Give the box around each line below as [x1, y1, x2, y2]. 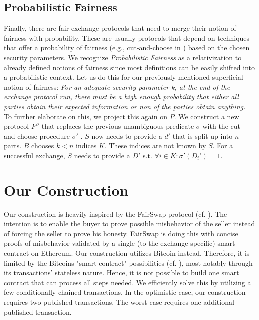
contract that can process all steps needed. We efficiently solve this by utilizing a [4, 277, 251, 287]
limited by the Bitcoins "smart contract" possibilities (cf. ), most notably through [4, 257, 253, 268]
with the [202, 121, 228, 131]
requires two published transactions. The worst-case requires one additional [4, 296, 234, 307]
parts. [4, 140, 22, 151]
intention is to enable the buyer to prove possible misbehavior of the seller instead [4, 218, 255, 229]
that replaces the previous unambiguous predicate [41, 121, 194, 131]
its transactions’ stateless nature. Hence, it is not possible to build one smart [4, 267, 239, 278]
